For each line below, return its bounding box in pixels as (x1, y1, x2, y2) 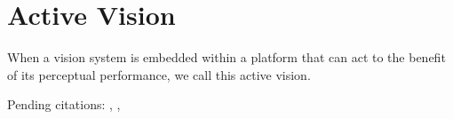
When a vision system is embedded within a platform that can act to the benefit (7, 48, 446, 67)
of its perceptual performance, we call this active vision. (7, 65, 311, 83)
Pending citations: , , (7, 95, 121, 114)
